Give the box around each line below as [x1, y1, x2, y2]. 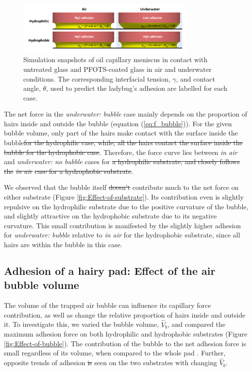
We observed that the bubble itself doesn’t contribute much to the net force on [4, 182, 239, 192]
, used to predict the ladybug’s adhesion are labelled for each [46, 83, 227, 93]
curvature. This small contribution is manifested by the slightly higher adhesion [4, 220, 241, 230]
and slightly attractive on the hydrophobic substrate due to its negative [4, 211, 217, 221]
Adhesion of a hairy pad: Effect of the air [4, 263, 216, 278]
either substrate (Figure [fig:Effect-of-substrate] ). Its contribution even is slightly [4, 192, 244, 202]
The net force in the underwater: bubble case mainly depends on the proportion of [4, 109, 247, 119]
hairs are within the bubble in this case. [4, 239, 122, 250]
